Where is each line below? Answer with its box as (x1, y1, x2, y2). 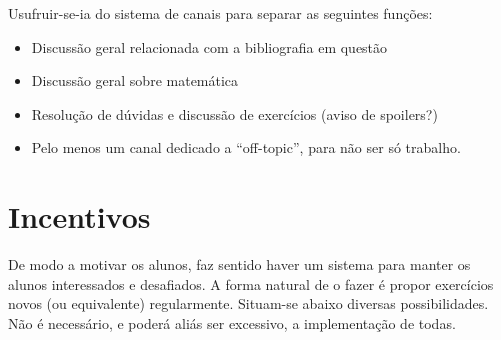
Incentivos (8, 196, 151, 237)
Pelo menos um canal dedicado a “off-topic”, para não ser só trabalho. (31, 137, 461, 158)
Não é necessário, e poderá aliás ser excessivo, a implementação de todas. (8, 312, 456, 333)
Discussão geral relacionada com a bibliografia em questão (31, 36, 388, 57)
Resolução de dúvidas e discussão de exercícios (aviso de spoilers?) (31, 103, 438, 124)
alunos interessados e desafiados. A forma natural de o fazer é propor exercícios (8, 273, 494, 294)
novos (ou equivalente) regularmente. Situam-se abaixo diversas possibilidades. (8, 293, 489, 314)
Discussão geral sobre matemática (31, 70, 239, 91)
